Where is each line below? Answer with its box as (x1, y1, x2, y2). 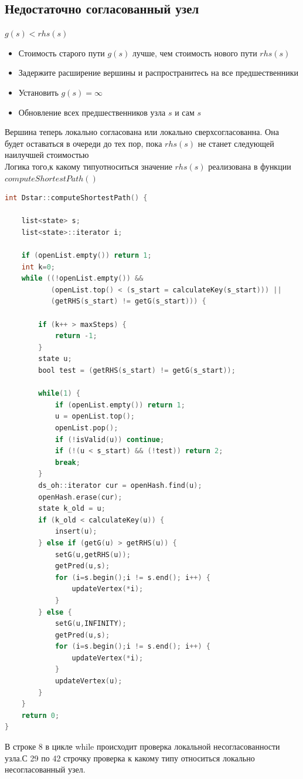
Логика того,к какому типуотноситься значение (5, 160, 172, 172)
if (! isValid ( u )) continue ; (55, 435, 165, 444)
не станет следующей (198, 137, 274, 149)
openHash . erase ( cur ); (38, 493, 122, 501)
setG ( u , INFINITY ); (55, 619, 127, 628)
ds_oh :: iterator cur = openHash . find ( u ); (38, 481, 202, 490)
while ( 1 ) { (38, 389, 80, 398)
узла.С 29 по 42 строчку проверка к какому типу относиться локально (5, 751, 255, 764)
